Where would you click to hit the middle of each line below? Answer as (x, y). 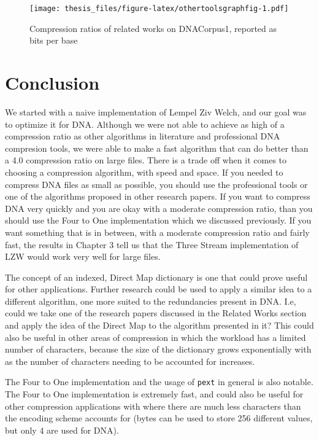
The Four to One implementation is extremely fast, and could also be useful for (154, 394)
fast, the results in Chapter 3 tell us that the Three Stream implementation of (152, 244)
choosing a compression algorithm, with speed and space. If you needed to (144, 172)
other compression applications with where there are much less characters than (153, 406)
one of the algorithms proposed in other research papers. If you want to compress (158, 196)
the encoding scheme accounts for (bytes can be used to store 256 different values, (159, 418)
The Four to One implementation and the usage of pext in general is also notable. (159, 382)
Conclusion (52, 83)
